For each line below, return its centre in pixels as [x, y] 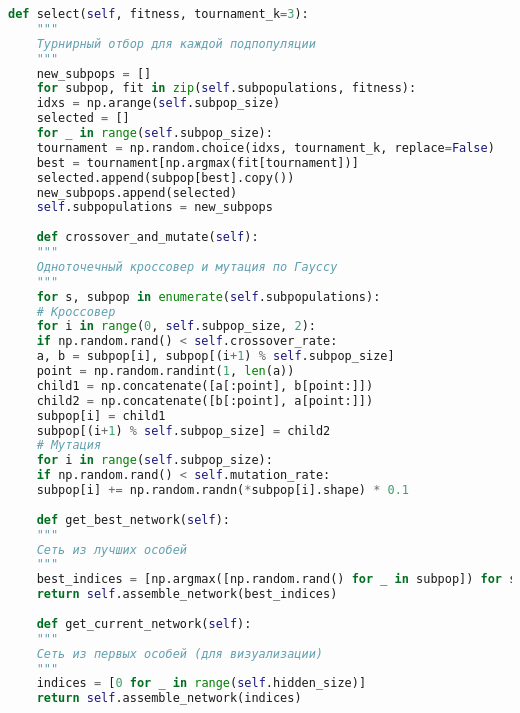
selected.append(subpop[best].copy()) [165, 177]
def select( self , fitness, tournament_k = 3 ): [158, 14]
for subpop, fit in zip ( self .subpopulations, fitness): [226, 88]
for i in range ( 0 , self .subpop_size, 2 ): [176, 326]
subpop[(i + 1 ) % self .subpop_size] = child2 [183, 430]
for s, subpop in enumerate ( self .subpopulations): [208, 296]
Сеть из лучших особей [111, 549]
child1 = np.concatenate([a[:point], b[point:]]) [205, 385]
